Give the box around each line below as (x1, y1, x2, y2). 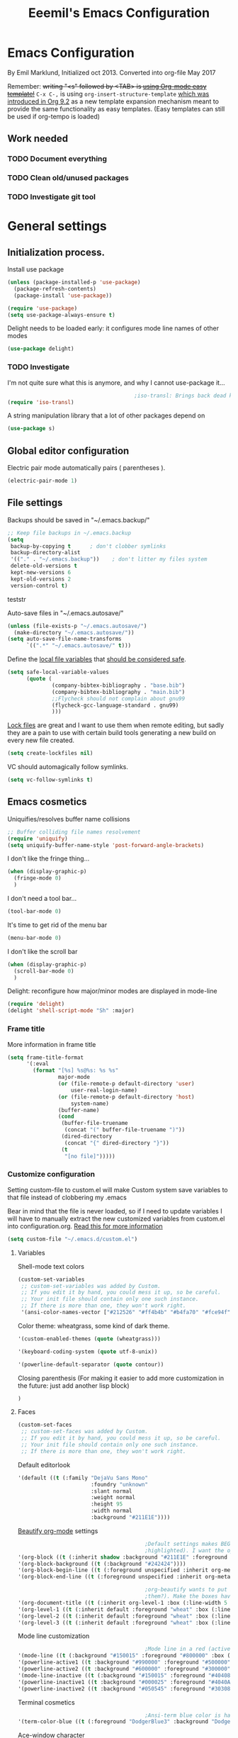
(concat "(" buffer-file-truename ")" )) (64, 1126, 186, 1133)
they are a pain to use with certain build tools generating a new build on (7, 729, 216, 737)
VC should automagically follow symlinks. (7, 763, 129, 771)
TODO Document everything (7, 154, 108, 164)
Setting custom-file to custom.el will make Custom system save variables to (7, 1185, 228, 1194)
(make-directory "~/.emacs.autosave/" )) (13, 629, 135, 636)
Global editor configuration (7, 444, 130, 456)
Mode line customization (17, 1632, 90, 1640)
